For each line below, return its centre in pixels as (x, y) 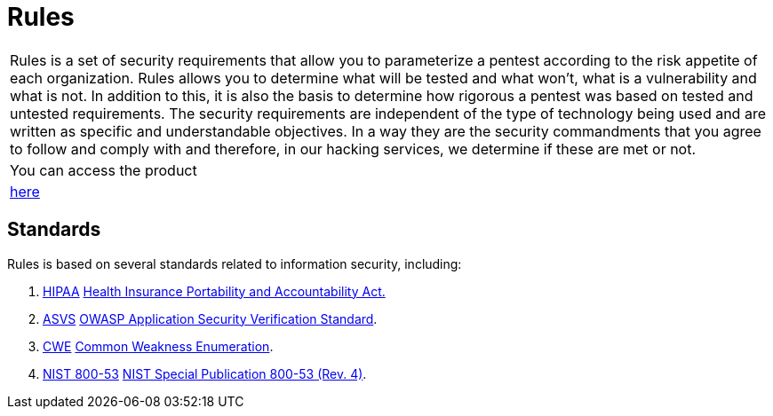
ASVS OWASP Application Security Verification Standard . (210, 318)
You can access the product (104, 170)
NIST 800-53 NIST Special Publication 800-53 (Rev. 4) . (205, 373)
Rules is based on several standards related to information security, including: (235, 263)
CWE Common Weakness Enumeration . (158, 346)
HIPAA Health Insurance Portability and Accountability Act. (214, 291)
